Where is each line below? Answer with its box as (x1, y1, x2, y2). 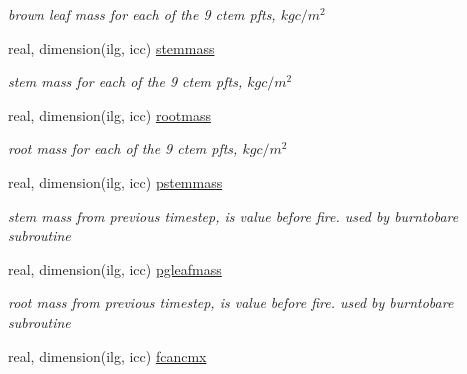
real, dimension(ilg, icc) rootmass (8, 104, 211, 125)
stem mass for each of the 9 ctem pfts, (8, 71, 243, 92)
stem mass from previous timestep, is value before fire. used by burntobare (8, 205, 459, 226)
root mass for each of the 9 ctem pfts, (8, 138, 238, 159)
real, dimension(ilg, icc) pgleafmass (8, 258, 222, 279)
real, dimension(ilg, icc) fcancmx (8, 345, 207, 366)
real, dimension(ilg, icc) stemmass (8, 37, 215, 58)
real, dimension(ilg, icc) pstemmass (8, 171, 223, 192)
